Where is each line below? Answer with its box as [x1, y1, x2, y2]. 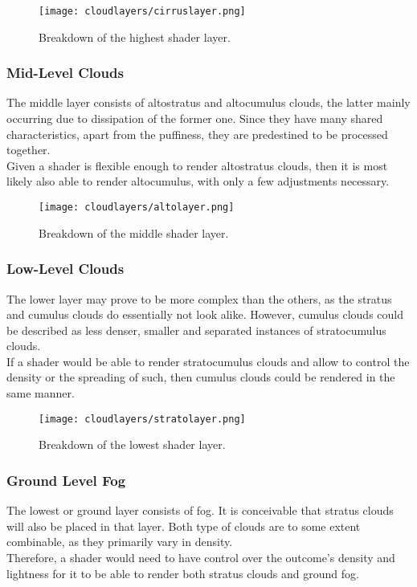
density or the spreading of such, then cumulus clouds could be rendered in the [6, 369, 395, 385]
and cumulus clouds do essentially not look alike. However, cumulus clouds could [6, 306, 403, 323]
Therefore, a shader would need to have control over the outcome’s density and [6, 548, 395, 565]
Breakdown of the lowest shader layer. [39, 436, 226, 453]
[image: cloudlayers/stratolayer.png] [39, 413, 246, 425]
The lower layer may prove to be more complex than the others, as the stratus [6, 290, 392, 307]
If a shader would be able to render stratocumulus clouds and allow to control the [6, 353, 410, 369]
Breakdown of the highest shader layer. [39, 28, 231, 45]
